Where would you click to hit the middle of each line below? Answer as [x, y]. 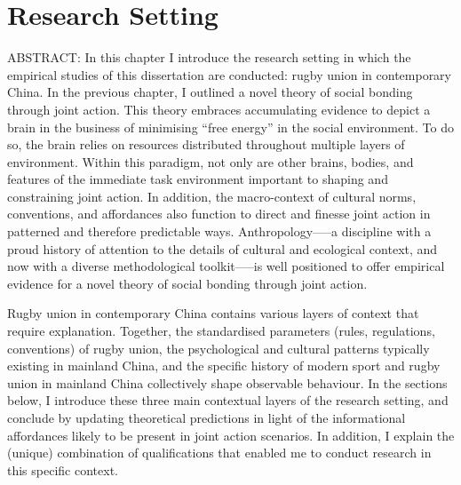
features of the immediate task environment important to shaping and [198, 179]
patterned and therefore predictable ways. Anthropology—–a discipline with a [219, 231]
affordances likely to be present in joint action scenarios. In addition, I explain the [231, 435]
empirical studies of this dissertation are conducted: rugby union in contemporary [229, 74]
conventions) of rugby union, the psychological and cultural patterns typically [219, 348]
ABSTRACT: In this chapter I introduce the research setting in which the [209, 57]
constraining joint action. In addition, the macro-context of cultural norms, [212, 196]
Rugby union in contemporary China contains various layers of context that [213, 313]
